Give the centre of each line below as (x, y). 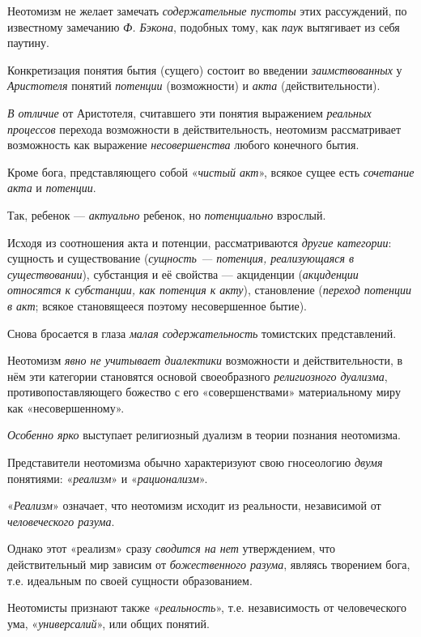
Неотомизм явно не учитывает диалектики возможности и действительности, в (205, 360)
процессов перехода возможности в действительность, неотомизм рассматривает (204, 128)
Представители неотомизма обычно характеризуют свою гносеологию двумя (195, 462)
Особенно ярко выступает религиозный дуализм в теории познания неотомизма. (204, 435)
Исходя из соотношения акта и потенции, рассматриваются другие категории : (200, 242)
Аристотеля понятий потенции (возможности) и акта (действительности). (194, 86)
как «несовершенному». (66, 407)
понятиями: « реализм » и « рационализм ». (108, 478)
